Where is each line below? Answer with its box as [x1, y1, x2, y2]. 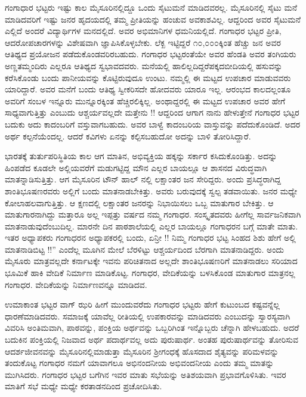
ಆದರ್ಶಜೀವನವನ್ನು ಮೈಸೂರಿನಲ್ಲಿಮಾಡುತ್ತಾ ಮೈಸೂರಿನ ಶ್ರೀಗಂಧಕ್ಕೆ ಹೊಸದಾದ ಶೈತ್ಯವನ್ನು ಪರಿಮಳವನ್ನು [5, 345, 279, 357]
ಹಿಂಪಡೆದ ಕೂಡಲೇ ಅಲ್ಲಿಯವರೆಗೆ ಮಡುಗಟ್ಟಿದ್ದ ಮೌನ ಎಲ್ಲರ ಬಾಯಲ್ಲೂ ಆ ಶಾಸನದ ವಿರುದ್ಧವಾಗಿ [5, 161, 267, 173]
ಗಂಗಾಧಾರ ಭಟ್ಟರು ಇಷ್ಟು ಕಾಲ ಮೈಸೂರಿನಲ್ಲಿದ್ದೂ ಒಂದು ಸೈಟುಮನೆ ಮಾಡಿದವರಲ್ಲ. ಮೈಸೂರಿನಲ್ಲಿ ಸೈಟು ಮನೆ [5, 1, 298, 13]
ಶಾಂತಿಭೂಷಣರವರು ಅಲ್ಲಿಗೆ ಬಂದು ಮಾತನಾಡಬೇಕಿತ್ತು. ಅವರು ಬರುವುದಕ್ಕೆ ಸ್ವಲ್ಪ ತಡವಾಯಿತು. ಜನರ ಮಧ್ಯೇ [5, 184, 298, 197]
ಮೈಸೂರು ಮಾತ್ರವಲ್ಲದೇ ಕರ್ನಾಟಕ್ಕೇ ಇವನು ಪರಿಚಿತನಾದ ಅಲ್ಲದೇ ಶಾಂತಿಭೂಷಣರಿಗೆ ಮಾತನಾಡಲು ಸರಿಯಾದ [5, 255, 298, 267]
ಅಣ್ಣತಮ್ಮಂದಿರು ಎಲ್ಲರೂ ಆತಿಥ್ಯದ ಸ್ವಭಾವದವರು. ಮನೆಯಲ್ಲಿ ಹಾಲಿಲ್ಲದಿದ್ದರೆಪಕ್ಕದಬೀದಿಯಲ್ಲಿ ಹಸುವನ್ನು [5, 59, 283, 72]
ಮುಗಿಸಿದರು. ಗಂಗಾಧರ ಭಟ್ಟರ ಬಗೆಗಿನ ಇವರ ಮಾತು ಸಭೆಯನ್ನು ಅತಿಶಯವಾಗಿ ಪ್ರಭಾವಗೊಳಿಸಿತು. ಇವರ [5, 368, 286, 380]
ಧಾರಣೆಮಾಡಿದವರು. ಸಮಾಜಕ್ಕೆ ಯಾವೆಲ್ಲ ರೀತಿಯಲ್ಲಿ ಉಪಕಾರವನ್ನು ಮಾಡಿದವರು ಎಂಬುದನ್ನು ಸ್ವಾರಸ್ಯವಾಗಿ [5, 309, 290, 322]
